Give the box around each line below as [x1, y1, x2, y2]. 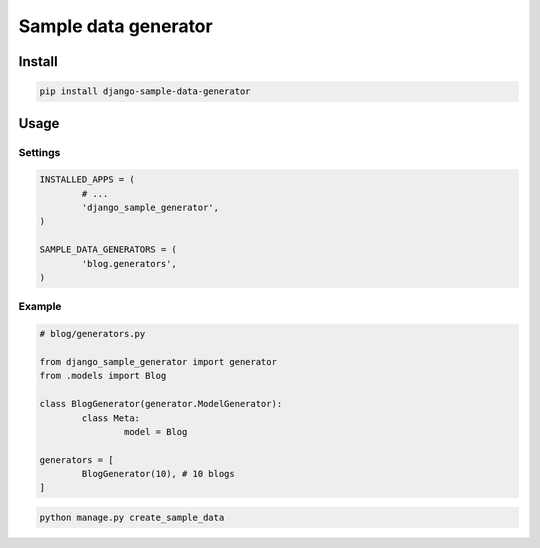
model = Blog [123, 426, 188, 437]
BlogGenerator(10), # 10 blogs [81, 468, 235, 480]
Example [18, 300, 62, 314]
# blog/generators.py [39, 328, 146, 340]
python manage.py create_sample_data [39, 512, 225, 524]
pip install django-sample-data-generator [39, 86, 251, 97]
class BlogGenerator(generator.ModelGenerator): [39, 398, 283, 410]
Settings [18, 145, 61, 159]
